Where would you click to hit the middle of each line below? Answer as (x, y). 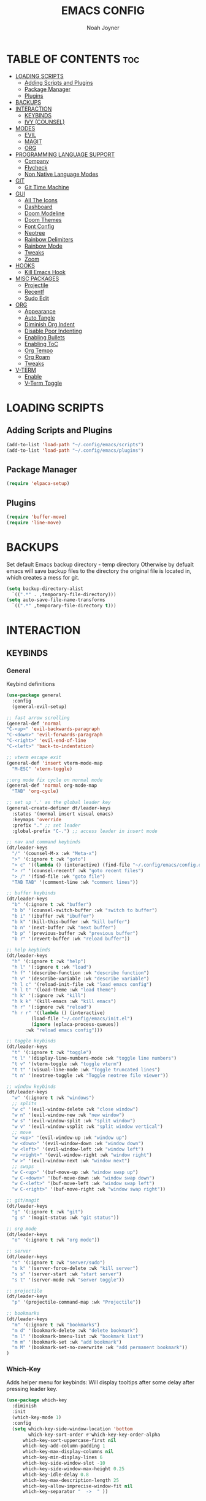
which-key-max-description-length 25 (71, 1480)
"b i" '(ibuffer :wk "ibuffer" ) (53, 916)
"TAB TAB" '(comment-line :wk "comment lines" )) (75, 882)
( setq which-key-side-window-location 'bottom (72, 1429)
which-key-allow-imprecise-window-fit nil (78, 1486)
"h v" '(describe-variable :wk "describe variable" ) (81, 979)
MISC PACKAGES (37, 278)
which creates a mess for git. (43, 577)
